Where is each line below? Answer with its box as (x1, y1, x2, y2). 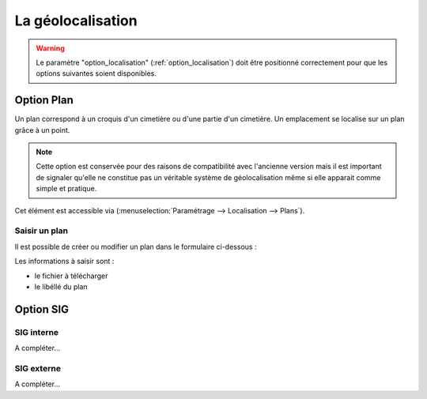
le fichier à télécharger (34, 271, 108, 280)
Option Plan (14, 93, 74, 107)
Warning (36, 43, 65, 53)
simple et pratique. (36, 184, 97, 194)
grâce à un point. (14, 125, 70, 134)
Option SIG (14, 303, 70, 316)
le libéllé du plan (34, 281, 88, 292)
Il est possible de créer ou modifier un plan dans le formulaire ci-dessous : (14, 242, 257, 251)
